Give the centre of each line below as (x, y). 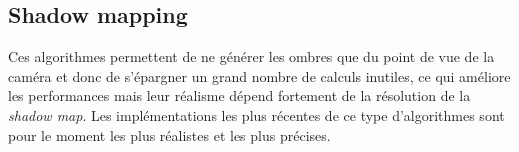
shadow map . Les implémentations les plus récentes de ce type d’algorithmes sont (256, 114)
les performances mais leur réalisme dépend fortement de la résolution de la (239, 95)
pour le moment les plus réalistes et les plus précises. (169, 134)
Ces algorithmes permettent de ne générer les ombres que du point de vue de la (251, 56)
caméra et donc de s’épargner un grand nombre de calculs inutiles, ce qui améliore (259, 75)
